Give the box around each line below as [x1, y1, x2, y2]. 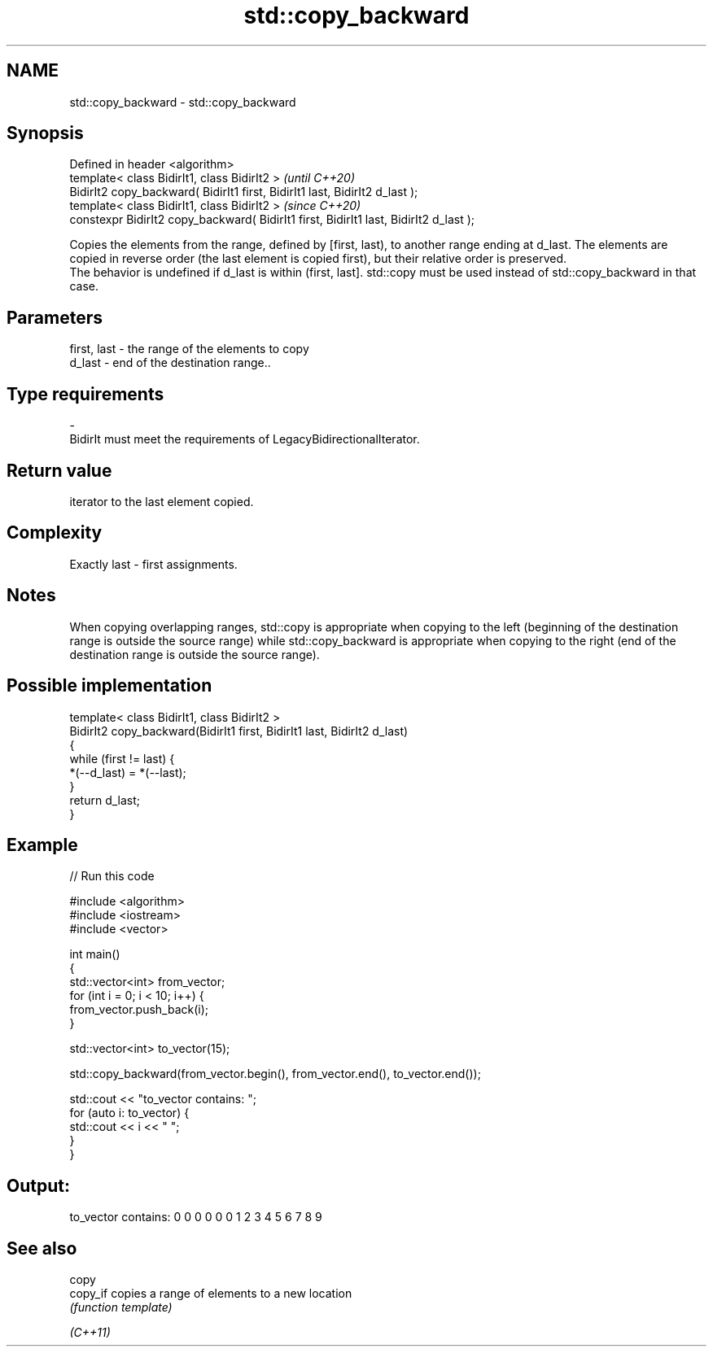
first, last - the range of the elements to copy [69, 342, 309, 356]
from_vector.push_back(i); [69, 1002, 209, 1017]
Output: [7, 1175, 70, 1196]
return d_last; [69, 792, 141, 807]
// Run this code [69, 869, 155, 884]
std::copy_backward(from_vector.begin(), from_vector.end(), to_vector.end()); [69, 1067, 481, 1081]
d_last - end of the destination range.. [69, 356, 271, 370]
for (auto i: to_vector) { [69, 1106, 190, 1120]
